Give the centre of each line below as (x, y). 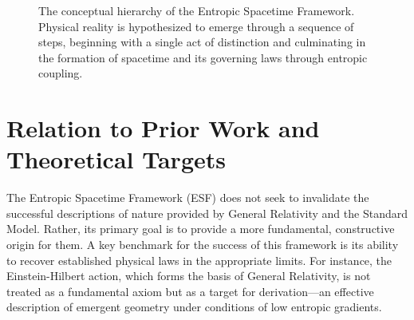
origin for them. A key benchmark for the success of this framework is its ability (203, 245)
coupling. (61, 73)
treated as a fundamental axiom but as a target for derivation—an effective (190, 291)
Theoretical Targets (116, 159)
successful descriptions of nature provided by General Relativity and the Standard (207, 213)
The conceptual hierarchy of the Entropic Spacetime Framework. (197, 10)
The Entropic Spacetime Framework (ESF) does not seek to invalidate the (188, 198)
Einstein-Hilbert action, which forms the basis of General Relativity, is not (189, 276)
